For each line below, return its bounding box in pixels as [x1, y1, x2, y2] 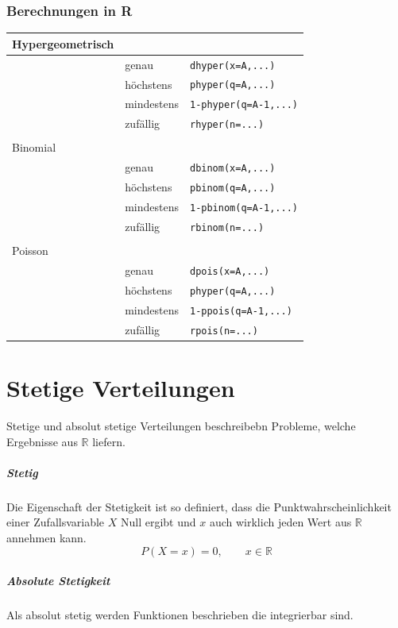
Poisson [12, 242, 48, 259]
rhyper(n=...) [189, 119, 265, 131]
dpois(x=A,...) [189, 266, 270, 277]
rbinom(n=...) [189, 222, 265, 233]
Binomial [12, 139, 56, 156]
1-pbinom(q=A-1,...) [189, 202, 299, 214]
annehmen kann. [6, 529, 87, 545]
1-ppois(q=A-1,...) [189, 305, 292, 317]
